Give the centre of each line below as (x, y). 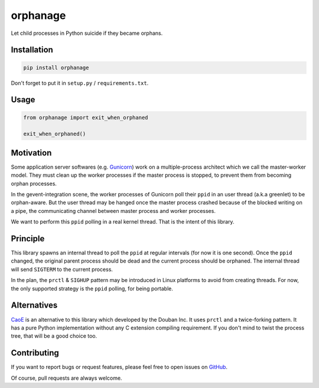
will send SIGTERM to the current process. (62, 269)
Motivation (31, 153)
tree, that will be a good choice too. (54, 336)
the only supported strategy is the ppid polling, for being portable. (92, 288)
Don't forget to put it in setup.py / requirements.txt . (80, 83)
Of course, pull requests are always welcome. (66, 378)
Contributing (35, 353)
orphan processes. (34, 183)
